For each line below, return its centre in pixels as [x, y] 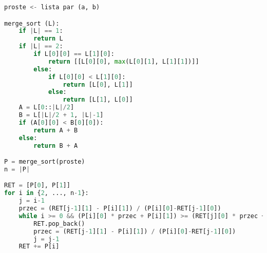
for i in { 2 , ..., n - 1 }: [46, 193]
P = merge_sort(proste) [45, 162]
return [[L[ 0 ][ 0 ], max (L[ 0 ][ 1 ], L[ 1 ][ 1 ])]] [123, 61]
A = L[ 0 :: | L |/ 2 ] [46, 108]
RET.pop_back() [59, 223]
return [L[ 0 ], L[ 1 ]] [98, 84]
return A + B [56, 130]
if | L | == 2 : [41, 46]
